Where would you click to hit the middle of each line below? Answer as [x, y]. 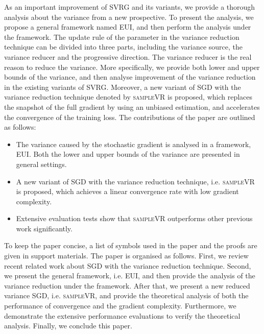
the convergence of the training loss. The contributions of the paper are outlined [130, 117]
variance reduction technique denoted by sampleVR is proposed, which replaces [128, 97]
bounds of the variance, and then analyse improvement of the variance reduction [130, 77]
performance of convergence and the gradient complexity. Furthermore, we [120, 306]
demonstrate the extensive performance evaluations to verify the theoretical [122, 315]
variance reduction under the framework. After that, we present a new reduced [127, 285]
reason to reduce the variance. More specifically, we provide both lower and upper [132, 67]
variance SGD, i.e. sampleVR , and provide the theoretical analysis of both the [126, 295]
